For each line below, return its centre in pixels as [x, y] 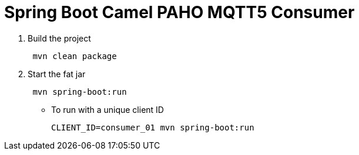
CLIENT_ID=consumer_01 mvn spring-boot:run [153, 127]
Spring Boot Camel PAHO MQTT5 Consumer [179, 12]
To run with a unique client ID [108, 109]
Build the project [59, 38]
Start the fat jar [57, 74]
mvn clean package [75, 56]
